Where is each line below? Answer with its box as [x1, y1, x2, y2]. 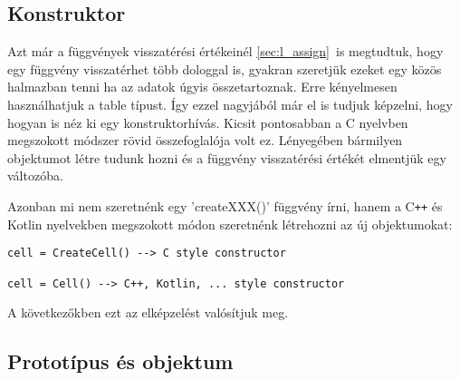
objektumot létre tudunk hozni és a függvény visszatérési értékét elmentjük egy [7, 148, 446, 167]
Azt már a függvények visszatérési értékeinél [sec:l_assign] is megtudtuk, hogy [7, 42, 444, 61]
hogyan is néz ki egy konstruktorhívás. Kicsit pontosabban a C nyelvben [7, 112, 408, 132]
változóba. [7, 166, 63, 185]
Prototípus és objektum [7, 347, 234, 375]
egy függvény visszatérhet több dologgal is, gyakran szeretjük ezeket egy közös [7, 59, 442, 78]
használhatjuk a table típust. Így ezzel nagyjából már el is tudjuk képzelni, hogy [7, 94, 453, 113]
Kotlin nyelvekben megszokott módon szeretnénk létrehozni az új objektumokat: [7, 214, 453, 233]
